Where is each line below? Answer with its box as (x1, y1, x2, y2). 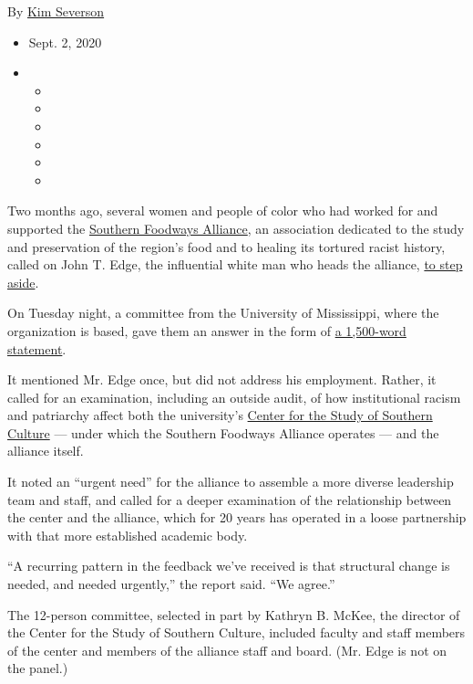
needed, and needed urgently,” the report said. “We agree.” (7, 574, 335, 594)
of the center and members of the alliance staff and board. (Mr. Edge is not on (7, 640, 447, 659)
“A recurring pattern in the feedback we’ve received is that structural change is (7, 556, 450, 575)
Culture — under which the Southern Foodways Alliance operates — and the (7, 423, 439, 442)
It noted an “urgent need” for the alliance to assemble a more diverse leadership (7, 472, 454, 491)
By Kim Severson (7, 2, 105, 20)
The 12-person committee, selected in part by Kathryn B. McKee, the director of (7, 605, 460, 624)
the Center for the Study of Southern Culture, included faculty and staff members (7, 623, 466, 642)
